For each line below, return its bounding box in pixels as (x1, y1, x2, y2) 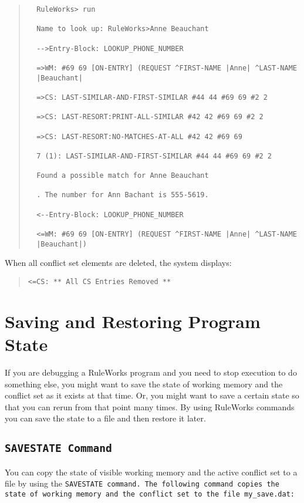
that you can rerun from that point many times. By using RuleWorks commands (5, 400, 295, 413)
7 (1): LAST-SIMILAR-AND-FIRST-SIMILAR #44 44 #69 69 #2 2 (36, 151, 272, 160)
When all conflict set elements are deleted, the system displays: (5, 256, 232, 269)
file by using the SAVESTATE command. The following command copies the (5, 477, 279, 490)
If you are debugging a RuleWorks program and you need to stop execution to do (5, 366, 297, 378)
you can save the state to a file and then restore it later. (5, 412, 206, 424)
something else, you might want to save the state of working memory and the (5, 377, 283, 390)
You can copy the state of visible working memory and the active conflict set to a (5, 465, 298, 478)
